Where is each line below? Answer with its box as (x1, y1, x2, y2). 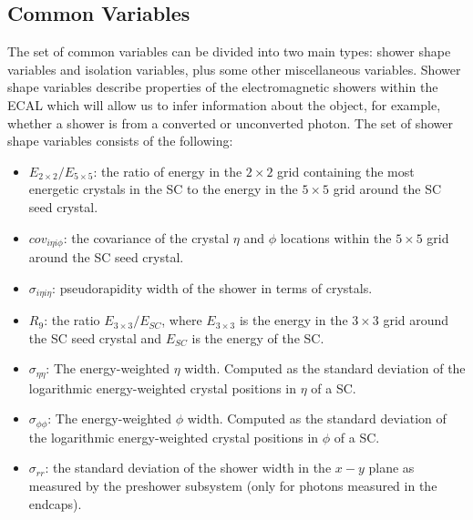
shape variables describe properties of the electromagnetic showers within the (7, 77, 438, 97)
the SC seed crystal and (28, 328, 162, 347)
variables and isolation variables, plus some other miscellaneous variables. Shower (7, 59, 461, 78)
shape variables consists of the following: (7, 131, 233, 150)
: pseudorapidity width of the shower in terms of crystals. (52, 278, 373, 297)
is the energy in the (239, 311, 348, 330)
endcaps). (28, 494, 82, 513)
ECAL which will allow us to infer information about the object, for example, (7, 95, 441, 114)
